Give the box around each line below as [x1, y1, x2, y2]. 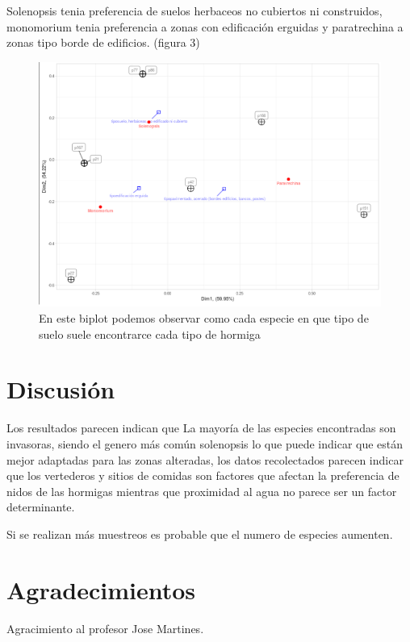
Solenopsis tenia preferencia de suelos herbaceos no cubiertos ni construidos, [6, 2, 383, 19]
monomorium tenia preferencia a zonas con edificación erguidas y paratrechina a [6, 18, 404, 35]
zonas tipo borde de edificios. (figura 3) [6, 34, 200, 51]
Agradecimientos [6, 573, 196, 606]
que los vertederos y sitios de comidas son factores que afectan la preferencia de [6, 467, 400, 484]
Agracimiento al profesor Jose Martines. [6, 619, 204, 636]
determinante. [6, 498, 75, 515]
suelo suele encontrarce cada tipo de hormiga [39, 325, 261, 342]
